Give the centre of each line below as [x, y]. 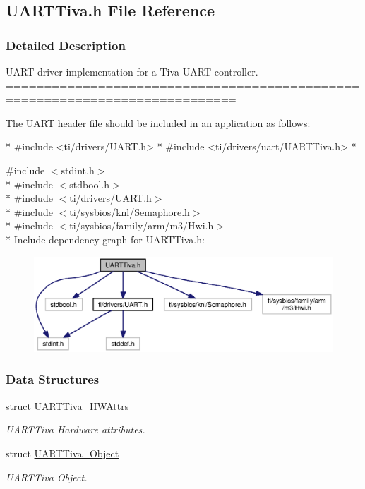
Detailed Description [66, 45]
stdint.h [78, 170]
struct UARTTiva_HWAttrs [67, 405]
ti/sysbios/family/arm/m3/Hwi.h [142, 225]
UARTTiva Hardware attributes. [76, 429]
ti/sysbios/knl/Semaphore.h [130, 211]
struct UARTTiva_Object [62, 453]
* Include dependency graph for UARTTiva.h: [105, 239]
